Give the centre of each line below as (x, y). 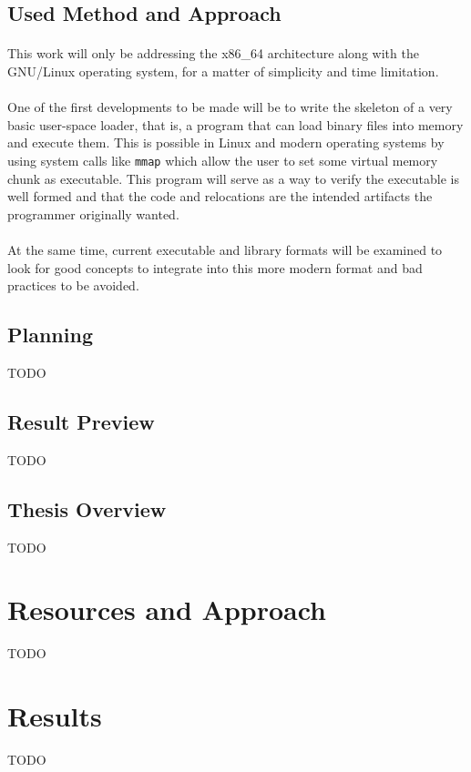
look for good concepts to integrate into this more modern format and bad (215, 267)
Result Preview (81, 421)
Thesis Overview (87, 508)
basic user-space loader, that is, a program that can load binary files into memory (235, 124)
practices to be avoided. (73, 285)
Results (55, 716)
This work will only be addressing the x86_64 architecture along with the (213, 53)
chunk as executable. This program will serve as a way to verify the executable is (233, 178)
